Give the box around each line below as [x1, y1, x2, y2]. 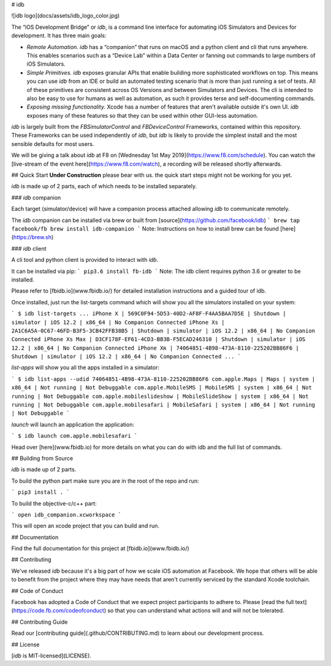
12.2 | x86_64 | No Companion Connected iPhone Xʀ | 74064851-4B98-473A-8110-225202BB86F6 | [11, 344, 300, 351]
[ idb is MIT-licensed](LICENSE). [11, 652, 92, 659]
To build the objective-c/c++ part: [11, 500, 97, 507]
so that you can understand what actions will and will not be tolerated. [107, 607, 284, 614]
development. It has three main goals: [11, 32, 107, 39]
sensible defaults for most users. [11, 140, 94, 147]
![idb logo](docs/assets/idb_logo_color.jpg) [11, 12, 120, 20]
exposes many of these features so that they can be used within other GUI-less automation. [26, 112, 259, 119]
